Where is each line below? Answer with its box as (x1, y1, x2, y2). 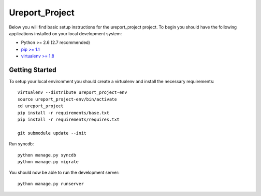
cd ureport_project (17, 103, 64, 109)
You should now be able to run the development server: (9, 169, 120, 176)
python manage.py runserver (17, 181, 84, 186)
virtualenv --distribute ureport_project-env (17, 90, 128, 95)
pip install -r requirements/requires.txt (17, 116, 120, 122)
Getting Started (9, 66, 57, 74)
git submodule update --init (17, 130, 87, 136)
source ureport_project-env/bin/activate (17, 97, 117, 102)
